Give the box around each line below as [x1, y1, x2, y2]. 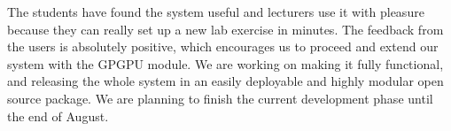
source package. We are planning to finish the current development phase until [7, 89, 433, 107]
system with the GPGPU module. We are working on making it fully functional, [7, 54, 444, 73]
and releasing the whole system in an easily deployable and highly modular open [7, 72, 444, 90]
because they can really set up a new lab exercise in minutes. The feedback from [7, 19, 444, 38]
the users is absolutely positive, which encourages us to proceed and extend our [7, 37, 439, 56]
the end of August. [7, 106, 109, 125]
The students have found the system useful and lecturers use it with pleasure [7, 3, 424, 20]
